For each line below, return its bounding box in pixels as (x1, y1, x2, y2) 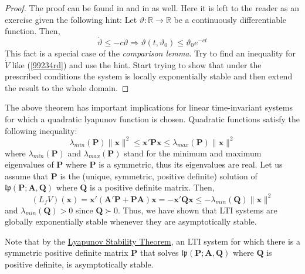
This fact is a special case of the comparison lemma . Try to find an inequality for (5, 47, 296, 59)
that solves (140, 246, 179, 259)
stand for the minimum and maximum (124, 146, 262, 159)
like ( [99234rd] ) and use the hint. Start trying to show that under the (12, 58, 262, 71)
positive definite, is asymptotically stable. (5, 258, 154, 270)
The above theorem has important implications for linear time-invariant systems (5, 101, 293, 113)
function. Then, (5, 25, 60, 37)
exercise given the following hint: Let (5, 13, 137, 25)
